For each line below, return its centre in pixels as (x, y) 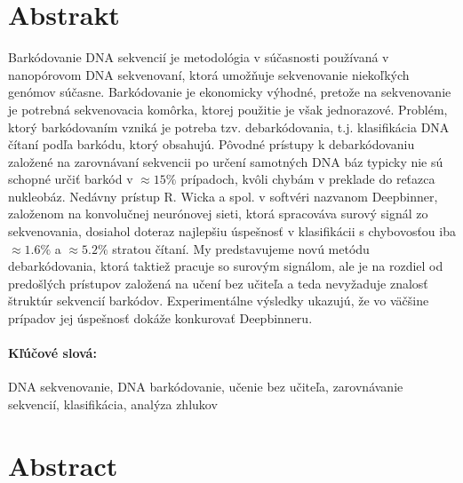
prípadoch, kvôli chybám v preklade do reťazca (308, 179)
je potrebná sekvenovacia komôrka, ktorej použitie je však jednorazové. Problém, (228, 109)
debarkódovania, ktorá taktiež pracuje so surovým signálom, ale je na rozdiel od (226, 266)
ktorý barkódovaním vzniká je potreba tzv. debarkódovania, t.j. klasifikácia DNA (229, 127)
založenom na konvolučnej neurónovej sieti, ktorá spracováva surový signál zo (218, 214)
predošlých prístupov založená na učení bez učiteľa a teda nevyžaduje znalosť (218, 283)
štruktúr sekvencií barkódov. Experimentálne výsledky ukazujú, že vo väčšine (219, 301)
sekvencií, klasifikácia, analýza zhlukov (113, 404)
